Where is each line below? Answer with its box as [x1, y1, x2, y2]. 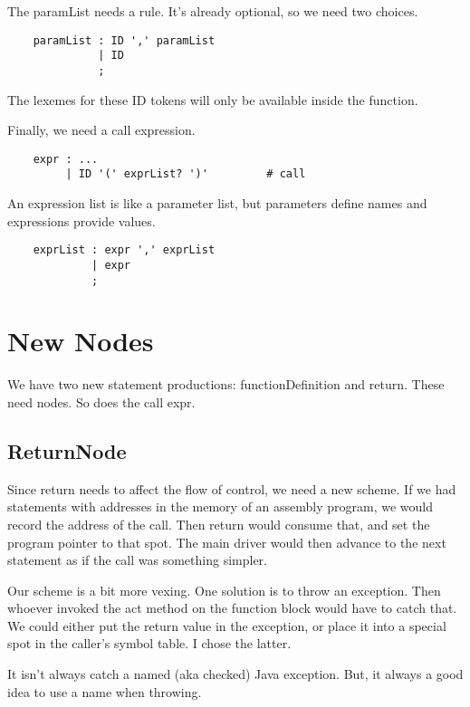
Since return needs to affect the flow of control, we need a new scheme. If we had [7, 479, 456, 498]
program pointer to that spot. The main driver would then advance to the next [7, 532, 446, 551]
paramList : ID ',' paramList [33, 33, 216, 47]
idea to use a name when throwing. [7, 682, 202, 701]
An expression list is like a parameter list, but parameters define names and [7, 194, 427, 213]
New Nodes [7, 322, 154, 359]
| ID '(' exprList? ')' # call [65, 167, 306, 181]
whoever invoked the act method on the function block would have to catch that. [7, 598, 457, 617]
